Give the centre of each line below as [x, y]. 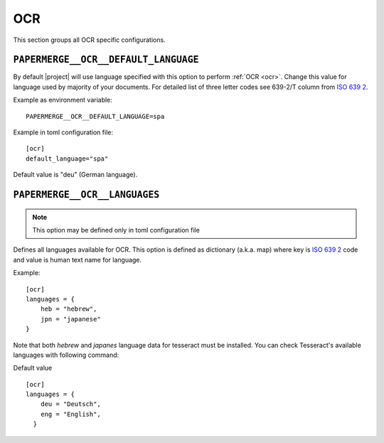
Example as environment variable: [63, 100]
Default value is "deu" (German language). [75, 175]
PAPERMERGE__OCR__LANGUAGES [86, 195]
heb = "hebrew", [69, 309]
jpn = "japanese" [70, 319]
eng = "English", [70, 414]
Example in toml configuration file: [63, 132]
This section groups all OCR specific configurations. [90, 40]
